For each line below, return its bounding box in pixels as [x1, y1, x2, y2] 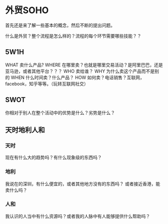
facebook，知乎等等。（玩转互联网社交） [5, 81, 89, 87]
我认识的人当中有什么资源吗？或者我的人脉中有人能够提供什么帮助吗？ [5, 213, 150, 219]
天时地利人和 [5, 125, 45, 134]
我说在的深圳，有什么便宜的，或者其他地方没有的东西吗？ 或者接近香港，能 [5, 181, 160, 187]
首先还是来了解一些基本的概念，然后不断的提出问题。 [5, 22, 115, 28]
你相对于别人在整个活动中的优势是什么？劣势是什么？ [5, 109, 115, 116]
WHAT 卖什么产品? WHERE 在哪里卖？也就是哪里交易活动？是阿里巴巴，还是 [5, 61, 163, 68]
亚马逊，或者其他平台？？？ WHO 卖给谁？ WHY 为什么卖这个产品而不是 [5, 68, 155, 74]
